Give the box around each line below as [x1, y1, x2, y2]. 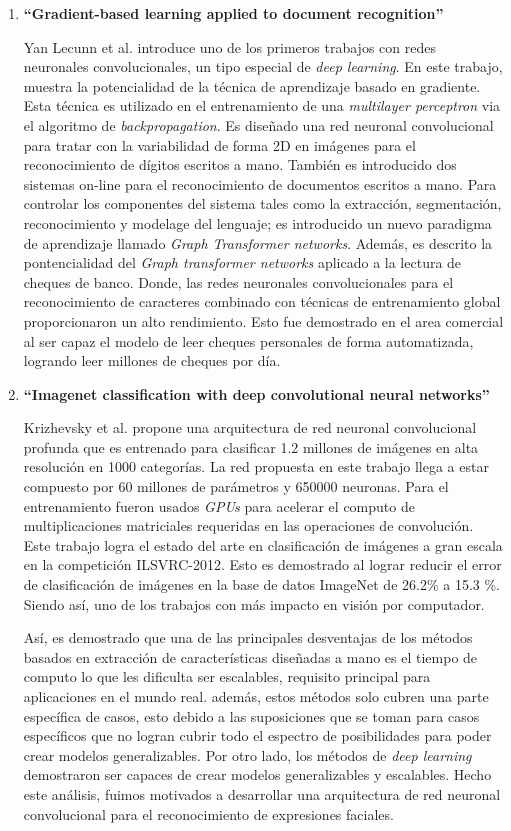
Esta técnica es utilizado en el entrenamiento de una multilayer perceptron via [23, 95, 501, 116]
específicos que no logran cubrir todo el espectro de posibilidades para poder [23, 725, 492, 746]
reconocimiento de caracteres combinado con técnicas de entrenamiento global [23, 291, 501, 312]
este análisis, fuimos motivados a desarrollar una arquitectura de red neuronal [23, 783, 501, 804]
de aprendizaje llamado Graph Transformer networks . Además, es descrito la [23, 232, 493, 253]
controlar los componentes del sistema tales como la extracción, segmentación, [23, 193, 502, 214]
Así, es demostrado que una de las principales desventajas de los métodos [23, 627, 473, 648]
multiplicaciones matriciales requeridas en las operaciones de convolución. [23, 515, 474, 536]
